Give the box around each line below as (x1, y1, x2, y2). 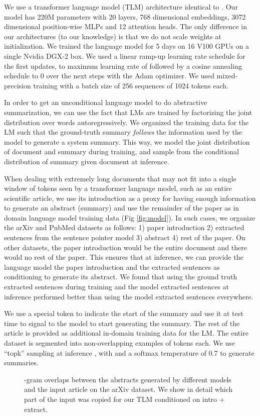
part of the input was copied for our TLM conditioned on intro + (24, 393, 225, 404)
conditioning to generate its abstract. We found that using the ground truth (4, 271, 237, 282)
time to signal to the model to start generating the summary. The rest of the (4, 318, 240, 328)
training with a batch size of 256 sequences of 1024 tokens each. (33, 80, 229, 90)
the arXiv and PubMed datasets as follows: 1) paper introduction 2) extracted (4, 222, 244, 233)
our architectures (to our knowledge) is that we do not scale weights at (4, 31, 221, 41)
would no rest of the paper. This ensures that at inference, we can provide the (4, 252, 243, 262)
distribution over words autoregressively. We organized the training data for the (4, 117, 248, 127)
